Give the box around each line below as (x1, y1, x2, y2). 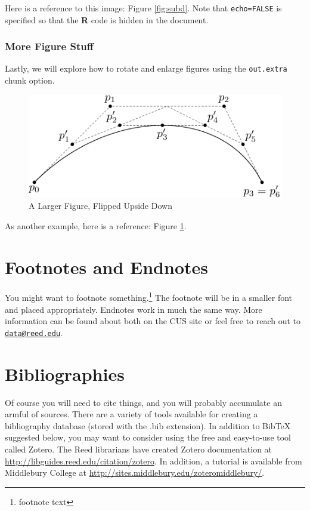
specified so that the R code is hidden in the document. (5, 13, 209, 26)
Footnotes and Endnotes (5, 254, 208, 279)
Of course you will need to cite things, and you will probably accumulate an (5, 396, 282, 408)
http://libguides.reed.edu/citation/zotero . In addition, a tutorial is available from (5, 454, 302, 467)
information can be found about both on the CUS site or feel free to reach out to (5, 315, 301, 327)
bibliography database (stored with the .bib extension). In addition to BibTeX (5, 419, 291, 432)
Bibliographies (5, 361, 125, 386)
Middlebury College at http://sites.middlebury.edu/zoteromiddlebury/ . (5, 466, 265, 479)
